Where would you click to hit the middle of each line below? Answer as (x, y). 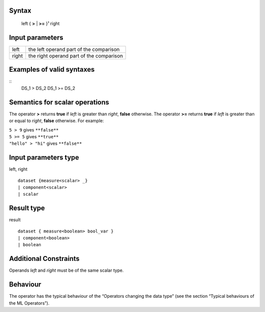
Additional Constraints (44, 259)
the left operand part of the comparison (74, 49)
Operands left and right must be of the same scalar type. (66, 270)
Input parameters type (44, 158)
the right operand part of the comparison (76, 55)
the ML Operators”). (29, 303)
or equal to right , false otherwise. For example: (56, 121)
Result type (27, 208)
